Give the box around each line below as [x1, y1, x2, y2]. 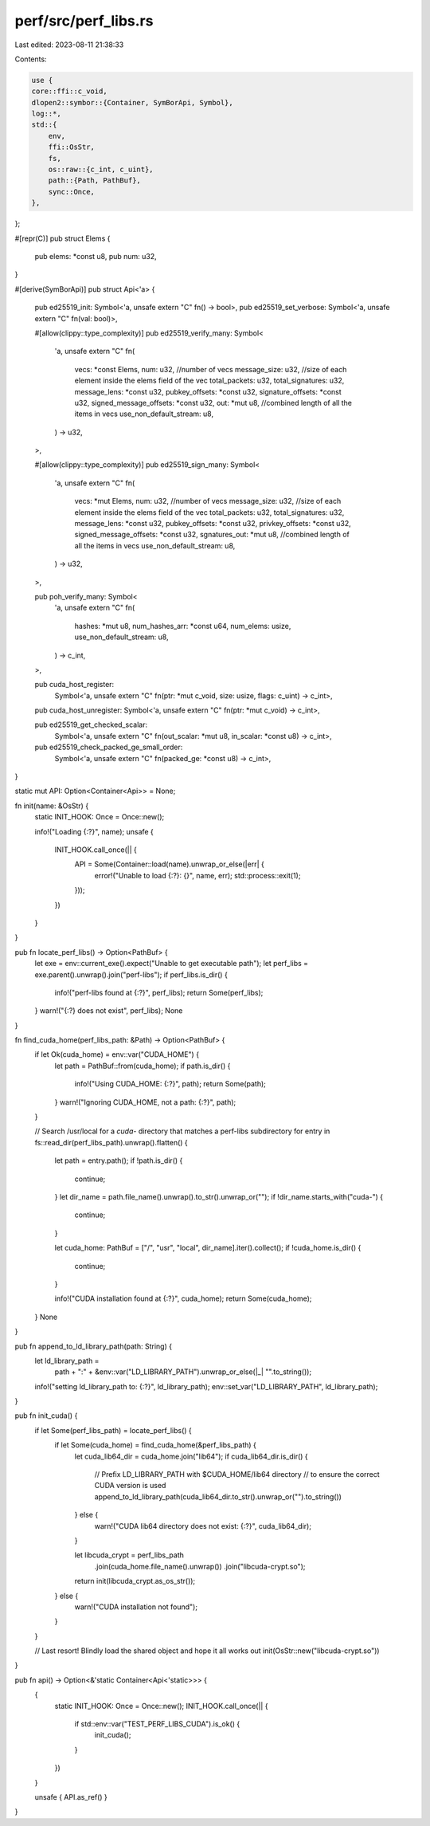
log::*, [31, 109, 61, 119]
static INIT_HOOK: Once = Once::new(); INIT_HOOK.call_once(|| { [54, 1701, 268, 1710]
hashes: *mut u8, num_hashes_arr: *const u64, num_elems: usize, [74, 621, 291, 630]
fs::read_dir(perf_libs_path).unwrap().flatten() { [34, 1137, 189, 1147]
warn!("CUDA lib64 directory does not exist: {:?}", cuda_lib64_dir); [94, 1521, 312, 1530]
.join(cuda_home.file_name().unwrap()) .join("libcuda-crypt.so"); [94, 1561, 306, 1571]
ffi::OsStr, [48, 143, 96, 151]
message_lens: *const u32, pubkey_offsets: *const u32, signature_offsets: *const [74, 387, 342, 396]
